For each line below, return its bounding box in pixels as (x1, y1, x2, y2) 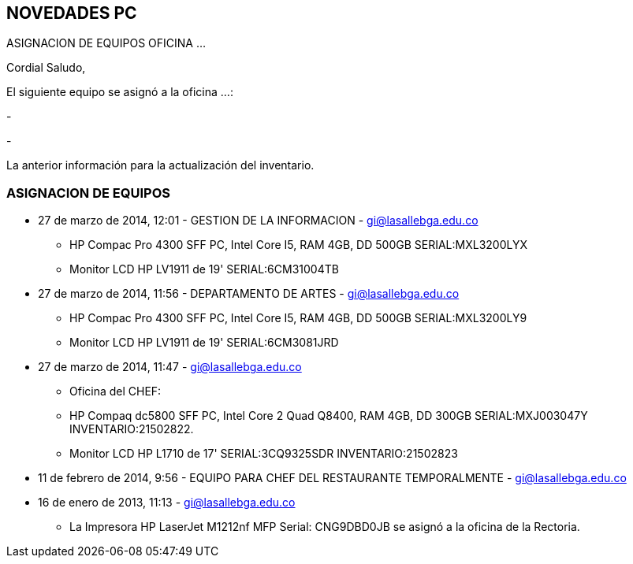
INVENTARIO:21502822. (69, 422, 194, 436)
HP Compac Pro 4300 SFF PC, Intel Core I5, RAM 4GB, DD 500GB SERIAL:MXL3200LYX (69, 238, 528, 252)
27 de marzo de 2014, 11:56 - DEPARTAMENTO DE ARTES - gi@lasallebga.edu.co (38, 287, 460, 301)
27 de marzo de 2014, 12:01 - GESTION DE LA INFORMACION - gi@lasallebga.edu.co (38, 213, 478, 228)
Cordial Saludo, (6, 61, 86, 75)
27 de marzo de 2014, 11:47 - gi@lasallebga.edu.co (38, 360, 302, 374)
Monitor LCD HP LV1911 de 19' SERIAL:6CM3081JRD (69, 336, 339, 350)
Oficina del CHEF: (69, 384, 162, 399)
